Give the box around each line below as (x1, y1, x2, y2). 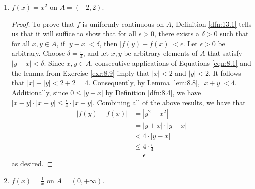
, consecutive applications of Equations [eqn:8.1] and (91, 58, 251, 68)
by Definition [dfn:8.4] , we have (105, 87, 201, 97)
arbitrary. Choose (11, 48, 65, 58)
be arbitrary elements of (124, 48, 198, 58)
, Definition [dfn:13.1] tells (171, 18, 252, 29)
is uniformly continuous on (82, 18, 164, 29)
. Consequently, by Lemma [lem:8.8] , (88, 77, 200, 88)
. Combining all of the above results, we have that (92, 97, 246, 107)
